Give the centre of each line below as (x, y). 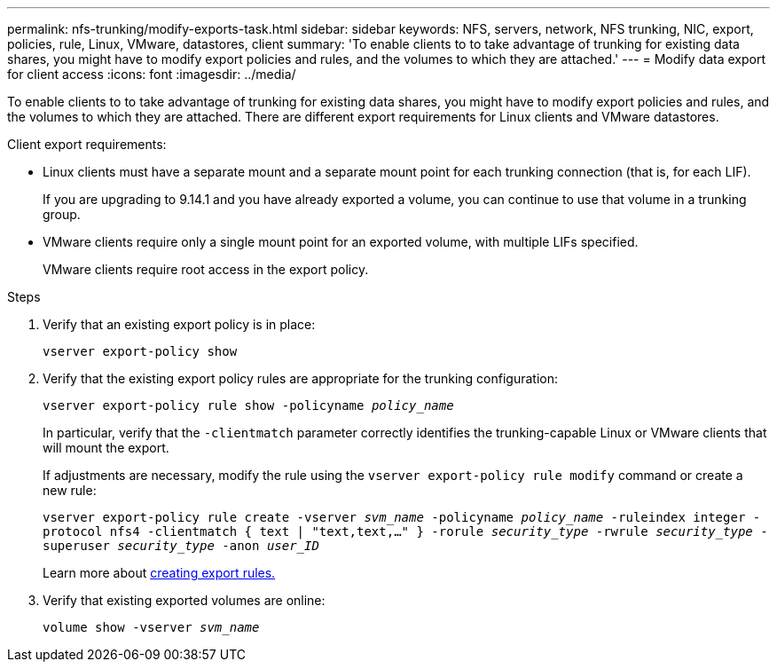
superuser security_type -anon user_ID (181, 546)
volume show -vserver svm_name (151, 627)
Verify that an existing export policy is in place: (179, 324)
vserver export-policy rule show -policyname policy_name (248, 405)
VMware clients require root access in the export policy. (206, 269)
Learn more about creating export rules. (159, 573)
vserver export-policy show (140, 351)
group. (62, 214)
